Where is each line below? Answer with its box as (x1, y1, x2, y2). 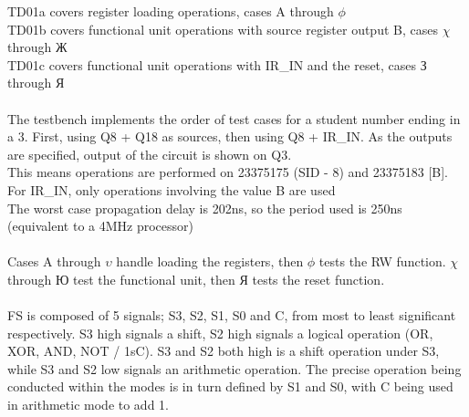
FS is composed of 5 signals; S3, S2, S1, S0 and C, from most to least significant (7, 306, 456, 325)
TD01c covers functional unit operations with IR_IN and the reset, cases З (7, 55, 427, 74)
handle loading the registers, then (116, 252, 304, 271)
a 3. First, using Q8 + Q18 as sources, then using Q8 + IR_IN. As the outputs (7, 127, 453, 146)
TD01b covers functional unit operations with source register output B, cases (7, 19, 438, 38)
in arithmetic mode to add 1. (7, 395, 169, 414)
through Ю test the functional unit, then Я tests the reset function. (7, 269, 385, 288)
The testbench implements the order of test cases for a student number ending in (7, 109, 461, 128)
